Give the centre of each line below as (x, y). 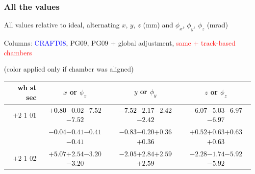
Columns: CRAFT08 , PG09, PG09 (56, 43)
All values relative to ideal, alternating (62, 25)
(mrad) (217, 25)
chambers (18, 52)
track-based (218, 43)
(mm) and (158, 25)
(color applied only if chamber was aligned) (69, 69)
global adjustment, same (154, 43)
